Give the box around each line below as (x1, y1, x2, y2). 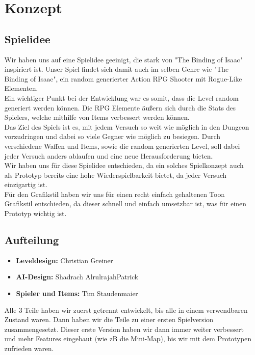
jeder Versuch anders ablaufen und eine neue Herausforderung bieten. (4, 150, 213, 161)
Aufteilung (4, 232, 59, 247)
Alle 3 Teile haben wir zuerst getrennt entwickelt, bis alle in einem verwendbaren (4, 304, 248, 315)
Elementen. (4, 83, 38, 93)
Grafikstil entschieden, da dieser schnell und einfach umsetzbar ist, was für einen (4, 198, 247, 209)
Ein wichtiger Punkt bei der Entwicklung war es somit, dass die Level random (4, 92, 239, 103)
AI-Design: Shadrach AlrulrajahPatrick (16, 272, 138, 282)
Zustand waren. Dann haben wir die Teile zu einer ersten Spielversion (4, 314, 214, 325)
